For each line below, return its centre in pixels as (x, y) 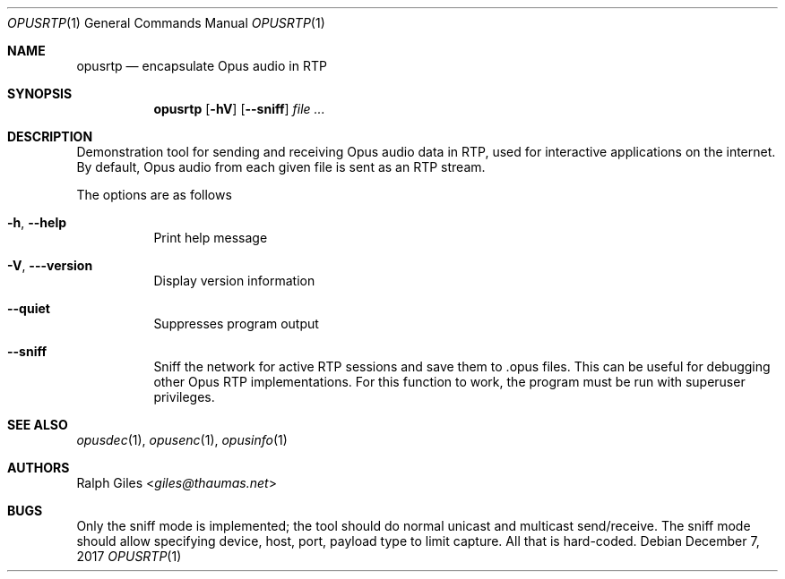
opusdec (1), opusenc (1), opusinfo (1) (182, 440)
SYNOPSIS (40, 94)
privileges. (184, 397)
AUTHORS (39, 468)
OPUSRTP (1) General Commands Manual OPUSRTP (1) (166, 23)
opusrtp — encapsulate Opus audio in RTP (202, 66)
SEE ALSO (38, 425)
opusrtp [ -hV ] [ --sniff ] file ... (239, 109)
